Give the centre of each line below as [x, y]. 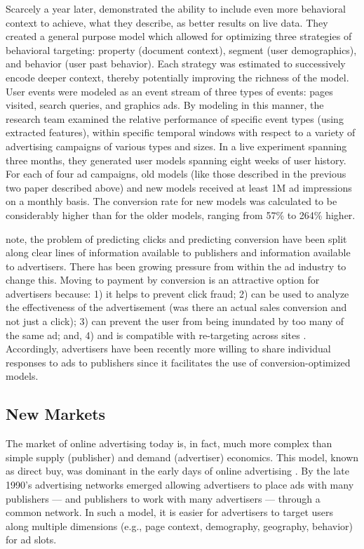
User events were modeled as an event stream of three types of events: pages [169, 91]
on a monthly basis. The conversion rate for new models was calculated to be [171, 201]
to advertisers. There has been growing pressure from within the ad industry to [176, 266]
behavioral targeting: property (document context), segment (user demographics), [181, 49]
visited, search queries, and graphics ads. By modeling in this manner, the [165, 105]
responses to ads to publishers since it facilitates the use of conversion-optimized [178, 362]
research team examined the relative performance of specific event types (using [175, 118]
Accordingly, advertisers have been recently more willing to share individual [168, 349]
